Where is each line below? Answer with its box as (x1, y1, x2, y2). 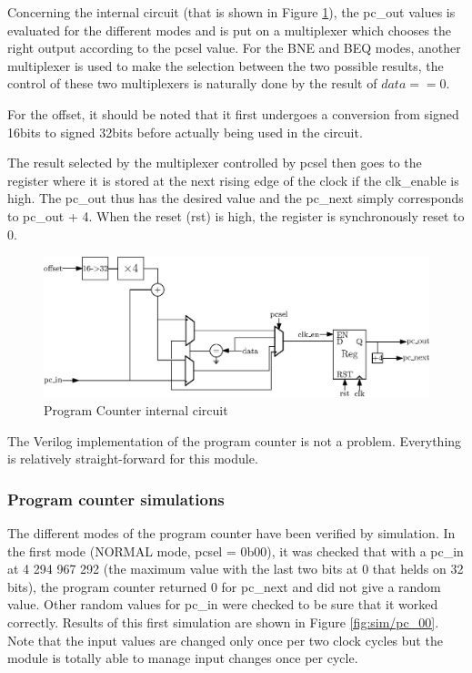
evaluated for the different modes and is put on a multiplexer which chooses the (7, 20, 452, 39)
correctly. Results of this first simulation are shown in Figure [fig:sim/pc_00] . (7, 612, 439, 631)
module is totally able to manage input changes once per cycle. (7, 648, 358, 668)
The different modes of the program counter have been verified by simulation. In (7, 523, 456, 542)
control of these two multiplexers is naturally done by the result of (7, 74, 377, 93)
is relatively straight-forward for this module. (7, 449, 258, 468)
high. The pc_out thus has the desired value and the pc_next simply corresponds (7, 189, 464, 208)
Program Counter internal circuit (44, 400, 228, 419)
